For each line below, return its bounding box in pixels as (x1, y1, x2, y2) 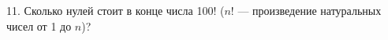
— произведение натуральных (237, 2, 382, 18)
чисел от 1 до (6, 17, 72, 34)
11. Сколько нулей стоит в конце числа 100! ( (6, 2, 225, 18)
